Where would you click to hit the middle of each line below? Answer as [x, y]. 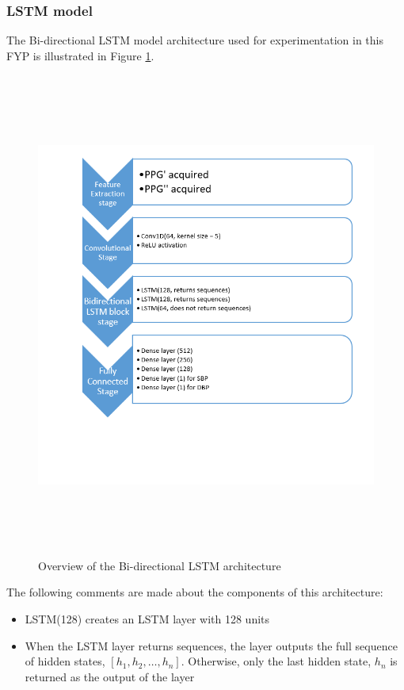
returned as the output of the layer [110, 676]
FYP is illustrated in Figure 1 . [80, 55]
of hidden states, [65, 661]
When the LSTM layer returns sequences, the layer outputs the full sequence [211, 645]
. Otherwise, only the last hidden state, [276, 661]
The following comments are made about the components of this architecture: [195, 592]
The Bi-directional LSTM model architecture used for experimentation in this [195, 40]
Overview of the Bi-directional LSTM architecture [160, 565]
